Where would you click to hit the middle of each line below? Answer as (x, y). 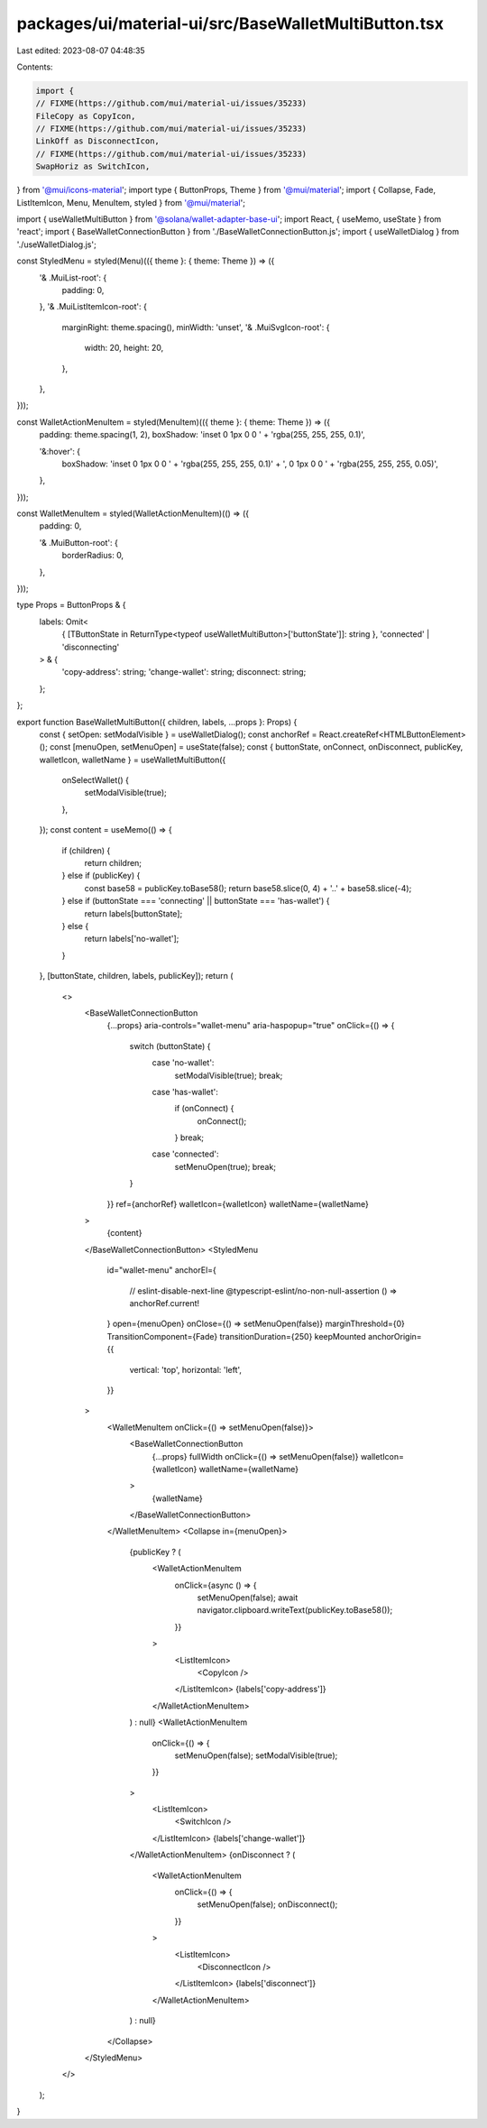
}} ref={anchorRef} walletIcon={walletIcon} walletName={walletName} (238, 1203)
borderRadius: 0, (93, 556)
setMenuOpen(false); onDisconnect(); (267, 1904)
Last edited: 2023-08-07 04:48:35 (81, 51)
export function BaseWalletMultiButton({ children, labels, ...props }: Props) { (157, 722)
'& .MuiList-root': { (73, 277)
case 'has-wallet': (185, 1092)
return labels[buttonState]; (133, 913)
